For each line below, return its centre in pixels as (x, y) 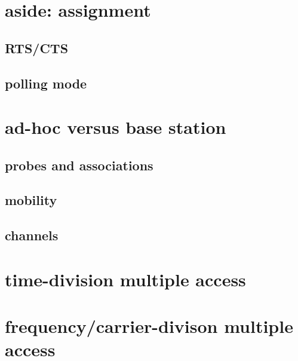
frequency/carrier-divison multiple (149, 326)
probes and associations (79, 165)
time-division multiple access (125, 279)
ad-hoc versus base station (116, 127)
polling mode (46, 83)
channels (32, 235)
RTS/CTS (37, 48)
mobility (31, 200)
